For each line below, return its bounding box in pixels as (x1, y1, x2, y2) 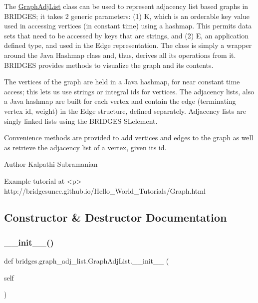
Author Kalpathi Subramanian (4, 159, 98, 169)
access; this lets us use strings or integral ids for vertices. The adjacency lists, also (4, 86, 255, 96)
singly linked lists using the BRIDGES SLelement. (4, 115, 158, 126)
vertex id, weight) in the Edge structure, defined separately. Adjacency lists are (4, 105, 246, 116)
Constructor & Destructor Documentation (4, 210, 227, 225)
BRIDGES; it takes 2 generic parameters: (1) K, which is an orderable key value (4, 10, 250, 21)
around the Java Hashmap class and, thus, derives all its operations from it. (4, 49, 236, 60)
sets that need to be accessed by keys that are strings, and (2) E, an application (4, 30, 249, 40)
